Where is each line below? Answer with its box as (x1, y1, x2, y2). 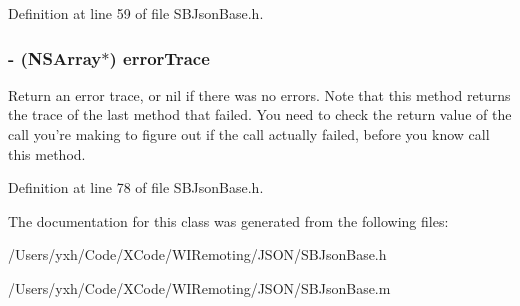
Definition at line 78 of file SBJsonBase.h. (8, 177, 264, 198)
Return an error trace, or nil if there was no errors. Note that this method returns (8, 84, 511, 105)
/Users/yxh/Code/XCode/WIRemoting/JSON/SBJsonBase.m (8, 277, 391, 298)
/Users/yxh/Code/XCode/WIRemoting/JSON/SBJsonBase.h (8, 244, 387, 265)
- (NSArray (8, 45, 102, 70)
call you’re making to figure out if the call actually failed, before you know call (8, 124, 490, 144)
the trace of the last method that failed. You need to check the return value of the (8, 104, 512, 125)
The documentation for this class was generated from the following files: (8, 210, 449, 231)
